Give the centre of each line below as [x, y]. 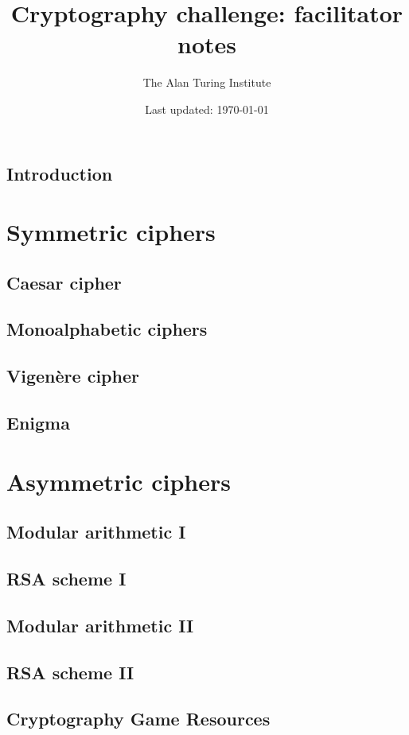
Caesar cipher [64, 282]
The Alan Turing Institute [207, 82]
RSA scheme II [70, 672]
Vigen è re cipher [73, 376]
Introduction [60, 173]
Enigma [38, 422]
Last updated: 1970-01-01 [207, 109]
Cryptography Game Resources [138, 719]
